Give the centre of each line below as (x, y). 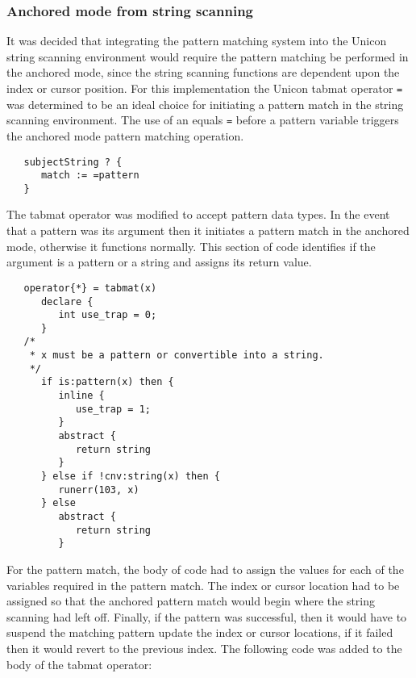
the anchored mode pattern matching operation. (125, 135)
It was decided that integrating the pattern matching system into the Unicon (197, 41)
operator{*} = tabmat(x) (90, 288)
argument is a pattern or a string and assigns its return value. (159, 262)
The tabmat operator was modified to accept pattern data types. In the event (198, 214)
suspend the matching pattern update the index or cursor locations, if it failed (200, 632)
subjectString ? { (73, 162)
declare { (67, 301)
